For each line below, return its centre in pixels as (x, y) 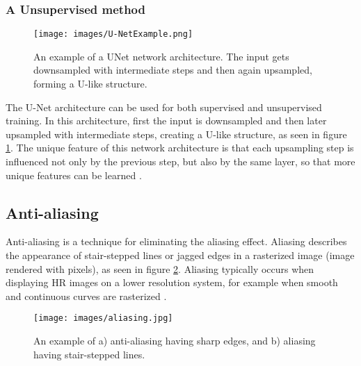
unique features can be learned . (74, 175)
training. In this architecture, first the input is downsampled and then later (166, 120)
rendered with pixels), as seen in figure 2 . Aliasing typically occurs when (160, 268)
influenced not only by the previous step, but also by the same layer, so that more (180, 161)
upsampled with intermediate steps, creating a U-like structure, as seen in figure (176, 134)
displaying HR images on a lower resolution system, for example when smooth (172, 282)
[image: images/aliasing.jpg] (103, 318)
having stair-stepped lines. (89, 354)
